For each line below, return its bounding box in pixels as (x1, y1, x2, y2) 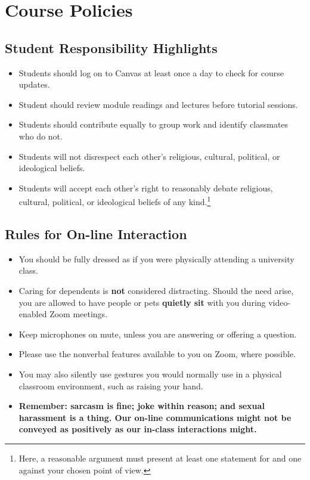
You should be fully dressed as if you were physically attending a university (18, 252, 294, 265)
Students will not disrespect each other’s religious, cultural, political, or (18, 150, 280, 162)
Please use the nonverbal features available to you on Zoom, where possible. (18, 348, 296, 360)
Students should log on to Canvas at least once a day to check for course (18, 66, 284, 79)
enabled (18, 308, 47, 320)
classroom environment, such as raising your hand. (18, 379, 203, 392)
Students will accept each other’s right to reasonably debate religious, (18, 181, 273, 194)
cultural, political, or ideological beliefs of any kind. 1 (18, 194, 211, 208)
